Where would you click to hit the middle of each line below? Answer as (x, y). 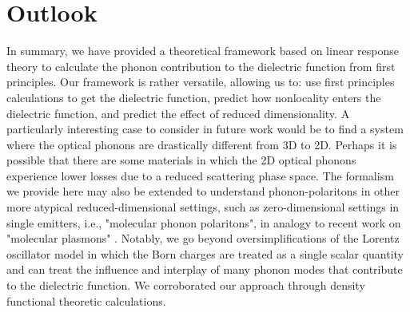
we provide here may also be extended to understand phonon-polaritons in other (203, 191)
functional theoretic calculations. (86, 300)
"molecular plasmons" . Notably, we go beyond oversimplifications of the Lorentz (203, 238)
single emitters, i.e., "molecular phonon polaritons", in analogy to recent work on (204, 222)
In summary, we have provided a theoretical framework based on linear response (203, 51)
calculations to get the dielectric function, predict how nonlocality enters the (194, 97)
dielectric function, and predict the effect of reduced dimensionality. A (178, 113)
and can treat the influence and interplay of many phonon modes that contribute (205, 269)
